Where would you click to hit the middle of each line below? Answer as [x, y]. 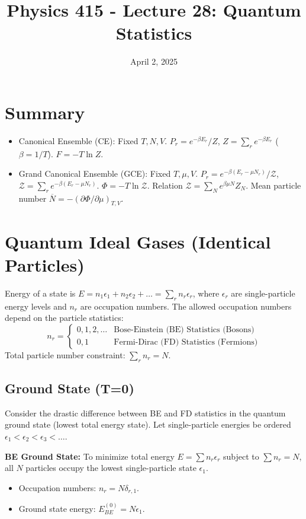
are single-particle [263, 293]
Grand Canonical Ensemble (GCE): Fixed [95, 173]
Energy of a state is [40, 293]
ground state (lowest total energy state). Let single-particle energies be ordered [148, 424]
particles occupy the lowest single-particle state [111, 468]
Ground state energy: [57, 508]
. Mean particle [273, 185]
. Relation [165, 185]
